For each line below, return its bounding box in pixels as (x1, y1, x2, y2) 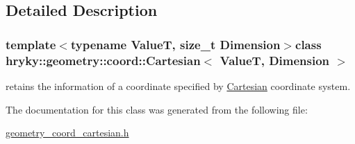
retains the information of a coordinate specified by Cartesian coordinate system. (6, 78, 351, 93)
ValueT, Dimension (220, 51, 330, 69)
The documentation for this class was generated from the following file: (6, 102, 308, 116)
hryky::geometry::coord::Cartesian (6, 51, 201, 69)
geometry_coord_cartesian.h (6, 125, 129, 140)
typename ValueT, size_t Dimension (70, 35, 281, 53)
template (6, 35, 56, 53)
